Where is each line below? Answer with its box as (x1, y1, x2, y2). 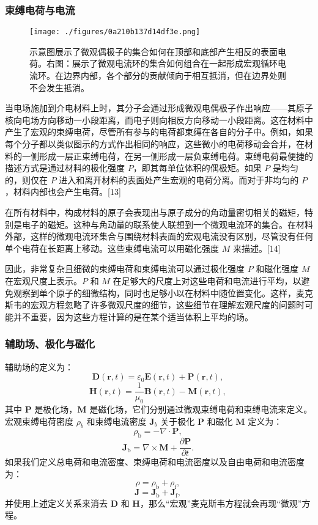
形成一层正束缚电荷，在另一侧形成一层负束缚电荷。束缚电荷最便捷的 (39, 149, 313, 162)
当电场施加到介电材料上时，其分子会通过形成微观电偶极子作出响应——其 (5, 101, 296, 114)
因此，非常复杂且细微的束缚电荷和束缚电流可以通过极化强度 (5, 262, 245, 275)
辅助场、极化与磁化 (5, 336, 95, 351)
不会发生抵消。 (29, 81, 89, 94)
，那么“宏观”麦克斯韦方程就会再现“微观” (139, 496, 302, 509)
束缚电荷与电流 (5, 2, 75, 17)
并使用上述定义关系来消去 (5, 496, 108, 509)
